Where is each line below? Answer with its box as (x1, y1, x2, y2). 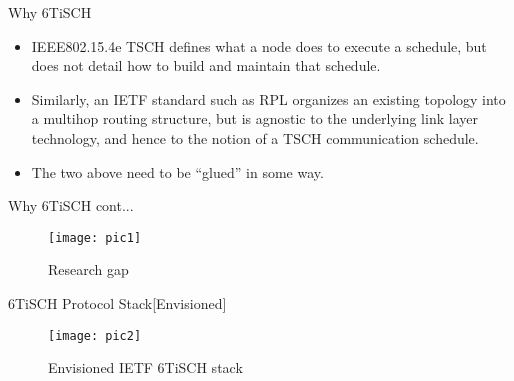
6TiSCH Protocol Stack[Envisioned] (8, 293, 227, 313)
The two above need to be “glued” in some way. (31, 161, 324, 182)
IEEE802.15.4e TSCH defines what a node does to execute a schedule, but (31, 35, 487, 56)
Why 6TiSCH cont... (8, 195, 134, 216)
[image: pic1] (48, 230, 142, 245)
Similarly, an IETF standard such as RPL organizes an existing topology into (31, 88, 506, 109)
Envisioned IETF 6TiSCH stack (48, 357, 243, 378)
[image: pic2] (48, 328, 142, 343)
